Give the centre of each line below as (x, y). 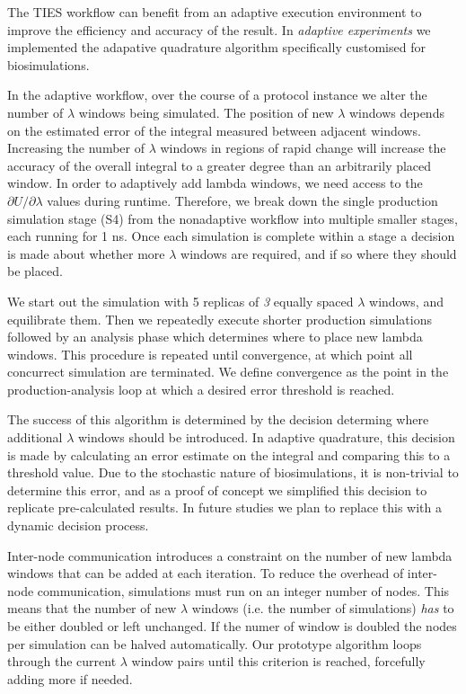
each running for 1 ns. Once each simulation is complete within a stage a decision (231, 236)
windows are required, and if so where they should (319, 253)
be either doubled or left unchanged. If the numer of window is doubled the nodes (232, 626)
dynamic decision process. (78, 525)
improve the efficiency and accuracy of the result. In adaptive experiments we (219, 29)
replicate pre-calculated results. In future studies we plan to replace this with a (224, 507)
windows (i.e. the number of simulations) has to (323, 608)
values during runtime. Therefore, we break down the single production (242, 200)
